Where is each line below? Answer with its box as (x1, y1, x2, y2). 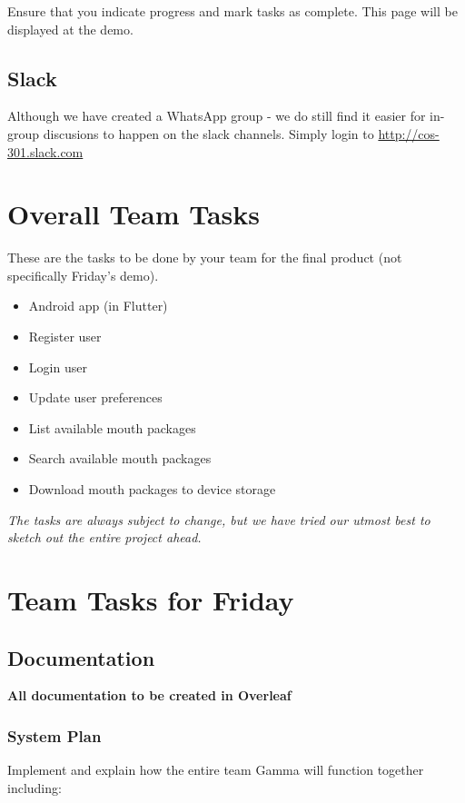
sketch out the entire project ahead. (7, 528, 202, 547)
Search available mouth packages (28, 449, 212, 468)
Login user (28, 357, 87, 376)
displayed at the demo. (7, 19, 134, 38)
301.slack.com (7, 142, 84, 161)
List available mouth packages (28, 418, 196, 437)
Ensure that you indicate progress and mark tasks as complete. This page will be (7, 2, 458, 20)
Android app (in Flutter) (28, 296, 168, 315)
